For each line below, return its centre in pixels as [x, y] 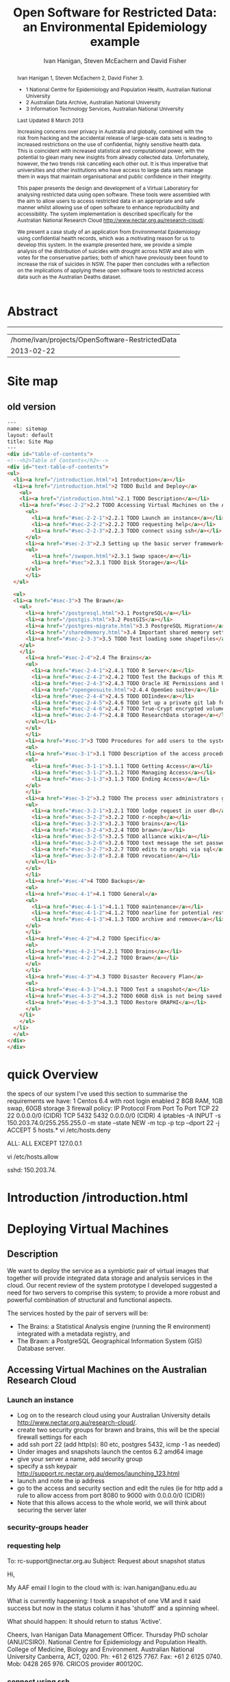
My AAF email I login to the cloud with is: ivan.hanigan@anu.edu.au [102, 1587]
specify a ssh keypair [47, 1466]
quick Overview [53, 1074]
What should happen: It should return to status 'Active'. [85, 1621]
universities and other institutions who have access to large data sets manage [110, 170]
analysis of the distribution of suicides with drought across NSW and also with [111, 251]
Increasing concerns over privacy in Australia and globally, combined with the [110, 132]
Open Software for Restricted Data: [115, 13]
